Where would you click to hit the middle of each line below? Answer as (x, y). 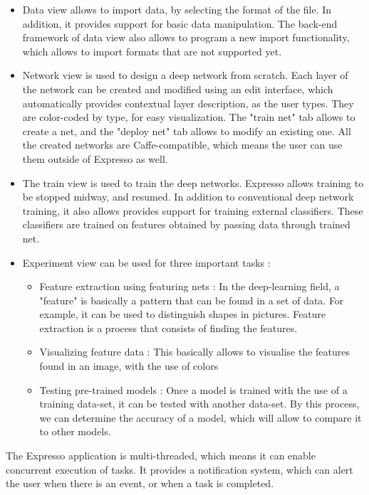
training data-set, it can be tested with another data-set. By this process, (199, 404)
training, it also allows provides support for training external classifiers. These (193, 210)
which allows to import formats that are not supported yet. (152, 51)
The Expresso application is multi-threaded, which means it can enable (161, 456)
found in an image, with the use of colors (129, 366)
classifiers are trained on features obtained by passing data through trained (186, 224)
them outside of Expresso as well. (95, 158)
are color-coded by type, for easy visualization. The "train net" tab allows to (189, 117)
